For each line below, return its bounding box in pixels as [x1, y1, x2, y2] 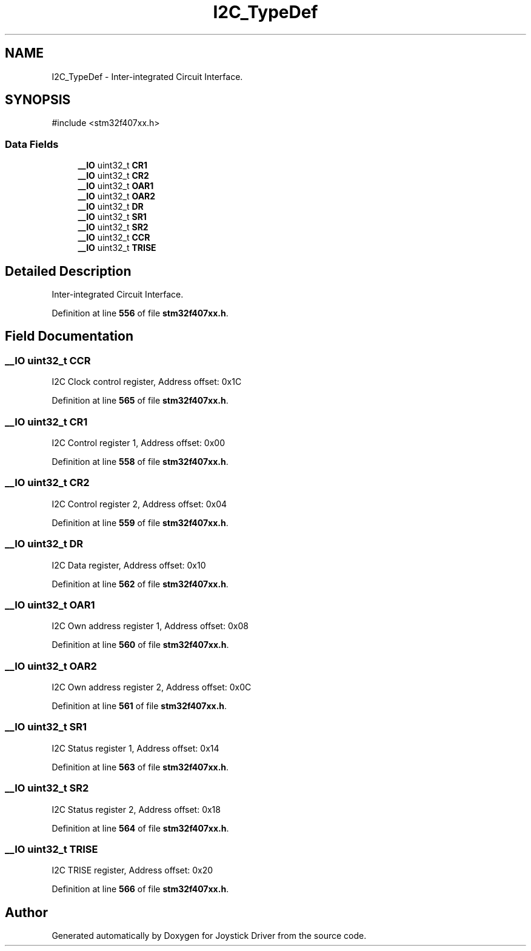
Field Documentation [5, 329, 133, 344]
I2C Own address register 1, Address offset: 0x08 [52, 621, 249, 632]
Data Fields [5, 138, 59, 150]
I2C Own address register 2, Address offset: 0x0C [52, 682, 252, 692]
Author [5, 904, 48, 920]
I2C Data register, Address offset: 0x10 [52, 559, 206, 570]
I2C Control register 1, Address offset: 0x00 [52, 438, 225, 448]
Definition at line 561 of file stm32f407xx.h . [52, 701, 227, 711]
